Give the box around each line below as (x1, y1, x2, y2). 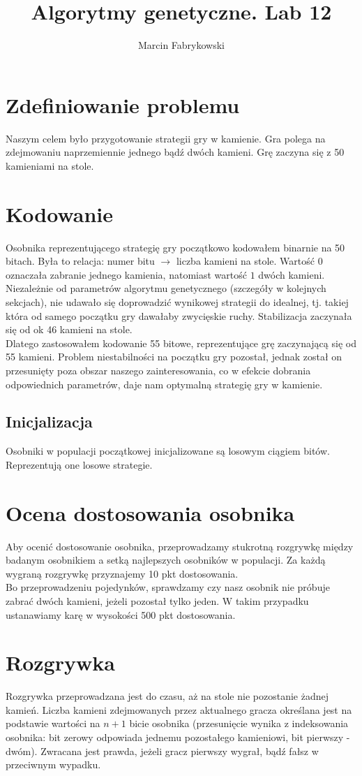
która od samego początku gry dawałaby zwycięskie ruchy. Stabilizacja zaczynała (6, 308, 352, 323)
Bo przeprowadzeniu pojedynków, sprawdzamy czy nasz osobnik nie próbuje (6, 580, 330, 594)
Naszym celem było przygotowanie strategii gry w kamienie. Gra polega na (6, 131, 326, 145)
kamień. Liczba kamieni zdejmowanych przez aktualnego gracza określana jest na (6, 702, 352, 717)
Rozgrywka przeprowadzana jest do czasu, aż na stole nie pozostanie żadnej (6, 689, 329, 703)
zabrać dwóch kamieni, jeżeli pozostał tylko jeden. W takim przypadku (6, 593, 309, 608)
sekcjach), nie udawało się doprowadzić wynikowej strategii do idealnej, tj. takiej (6, 294, 349, 309)
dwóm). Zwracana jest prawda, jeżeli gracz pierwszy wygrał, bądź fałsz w (6, 743, 319, 758)
